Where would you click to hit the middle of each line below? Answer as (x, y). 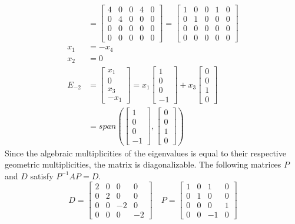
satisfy (42, 175)
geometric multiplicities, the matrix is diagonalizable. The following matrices (143, 164)
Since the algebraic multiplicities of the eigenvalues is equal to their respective (145, 153)
